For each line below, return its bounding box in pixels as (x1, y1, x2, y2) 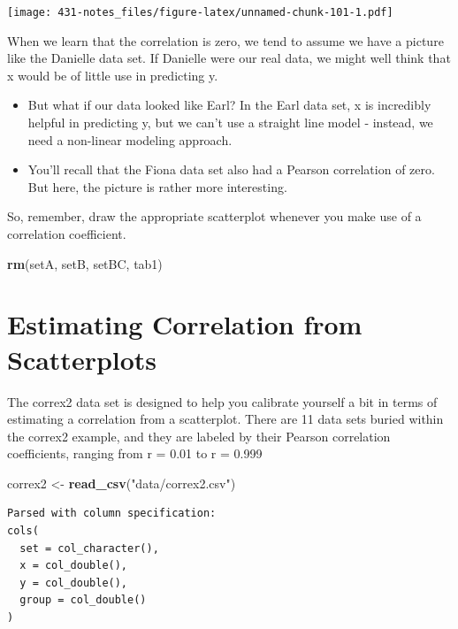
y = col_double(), (19, 576, 128, 589)
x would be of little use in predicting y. (7, 65, 218, 84)
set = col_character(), (19, 541, 159, 555)
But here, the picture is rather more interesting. (27, 177, 287, 196)
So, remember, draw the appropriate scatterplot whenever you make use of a (7, 207, 422, 226)
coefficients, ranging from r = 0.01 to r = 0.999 (7, 444, 263, 463)
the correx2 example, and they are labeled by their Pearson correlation (7, 426, 391, 445)
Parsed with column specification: (7, 507, 217, 520)
